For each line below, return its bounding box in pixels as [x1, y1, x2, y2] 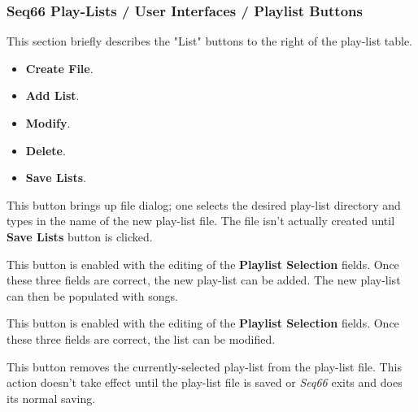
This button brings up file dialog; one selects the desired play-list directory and [7, 196, 401, 213]
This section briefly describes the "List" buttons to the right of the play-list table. [7, 33, 412, 50]
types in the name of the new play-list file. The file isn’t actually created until [7, 212, 395, 229]
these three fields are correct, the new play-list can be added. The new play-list [7, 271, 401, 288]
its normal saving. [7, 389, 96, 406]
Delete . [25, 141, 66, 158]
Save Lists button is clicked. [7, 228, 153, 245]
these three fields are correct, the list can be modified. [7, 330, 276, 347]
